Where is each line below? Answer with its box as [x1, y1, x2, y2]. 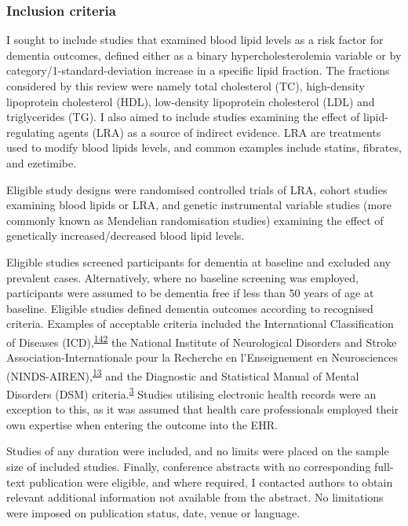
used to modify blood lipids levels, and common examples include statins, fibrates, [6, 139, 402, 156]
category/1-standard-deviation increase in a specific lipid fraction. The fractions [6, 62, 390, 79]
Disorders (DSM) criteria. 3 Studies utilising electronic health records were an [6, 384, 377, 402]
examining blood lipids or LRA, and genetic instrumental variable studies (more [6, 197, 392, 213]
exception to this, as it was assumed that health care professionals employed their [6, 401, 399, 417]
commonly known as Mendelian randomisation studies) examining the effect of [6, 212, 384, 228]
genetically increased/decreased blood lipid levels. [6, 227, 245, 244]
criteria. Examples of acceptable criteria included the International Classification [6, 315, 394, 332]
